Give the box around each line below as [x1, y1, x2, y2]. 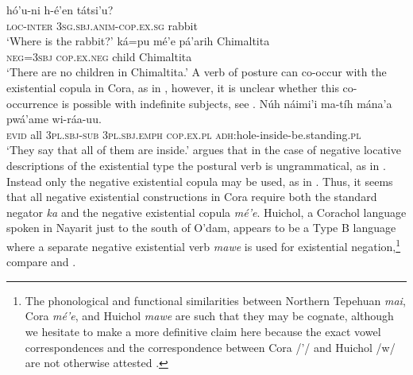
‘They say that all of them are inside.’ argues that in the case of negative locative [6, 141, 401, 158]
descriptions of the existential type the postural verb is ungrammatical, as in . [6, 157, 386, 173]
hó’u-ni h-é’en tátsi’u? [6, 2, 114, 17]
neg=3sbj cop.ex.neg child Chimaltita [6, 48, 192, 64]
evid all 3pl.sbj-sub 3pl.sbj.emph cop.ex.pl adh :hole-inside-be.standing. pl [6, 126, 361, 142]
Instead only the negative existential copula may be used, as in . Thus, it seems [6, 172, 393, 189]
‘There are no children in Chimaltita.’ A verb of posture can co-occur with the [6, 64, 387, 80]
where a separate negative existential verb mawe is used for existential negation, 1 [6, 235, 401, 254]
